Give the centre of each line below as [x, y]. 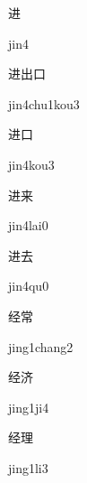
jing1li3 [28, 467]
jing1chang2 [41, 346]
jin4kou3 [31, 164]
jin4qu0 [29, 286]
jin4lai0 [28, 225]
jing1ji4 [29, 407]
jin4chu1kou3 [44, 103]
